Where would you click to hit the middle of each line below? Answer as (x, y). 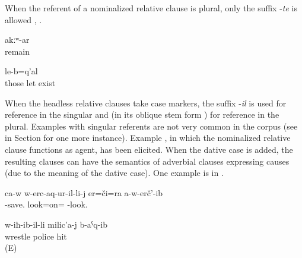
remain (18, 51)
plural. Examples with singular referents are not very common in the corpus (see (151, 126)
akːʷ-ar (17, 40)
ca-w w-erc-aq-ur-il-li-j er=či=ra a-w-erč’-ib (84, 192)
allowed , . (23, 19)
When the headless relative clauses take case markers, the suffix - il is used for (146, 103)
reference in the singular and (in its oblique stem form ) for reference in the (142, 114)
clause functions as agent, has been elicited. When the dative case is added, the (149, 149)
